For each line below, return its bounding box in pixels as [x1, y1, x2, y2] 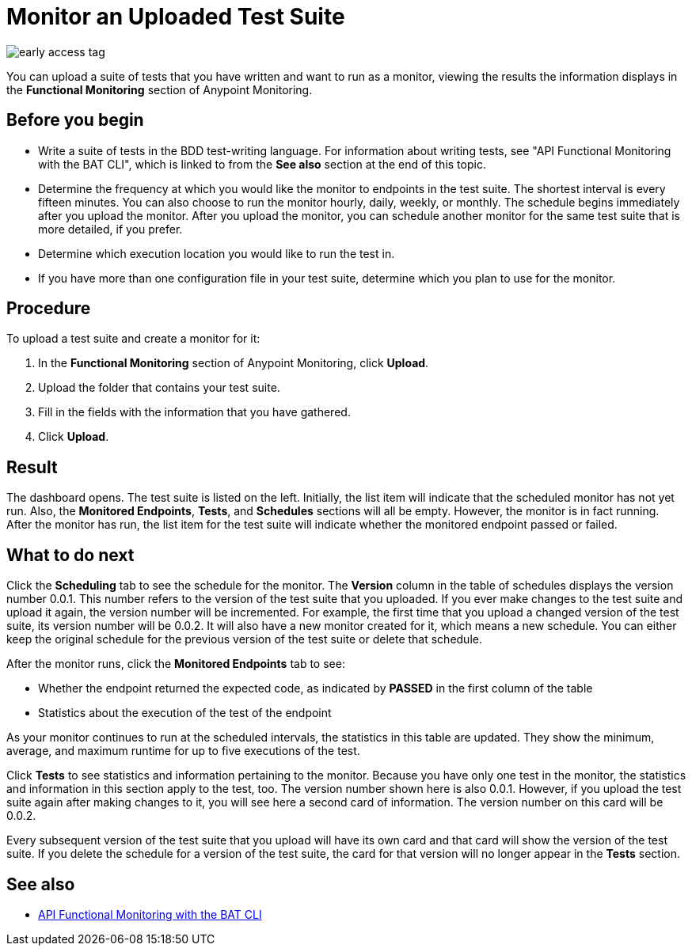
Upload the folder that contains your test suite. [38, 381, 280, 395]
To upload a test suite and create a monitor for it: [6, 332, 260, 346]
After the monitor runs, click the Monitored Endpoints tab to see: [6, 657, 345, 671]
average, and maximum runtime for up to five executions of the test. [6, 744, 360, 758]
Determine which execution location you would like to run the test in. [38, 246, 395, 260]
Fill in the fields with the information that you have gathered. [38, 405, 351, 419]
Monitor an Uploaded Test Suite [6, 3, 345, 30]
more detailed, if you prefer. [38, 222, 183, 236]
